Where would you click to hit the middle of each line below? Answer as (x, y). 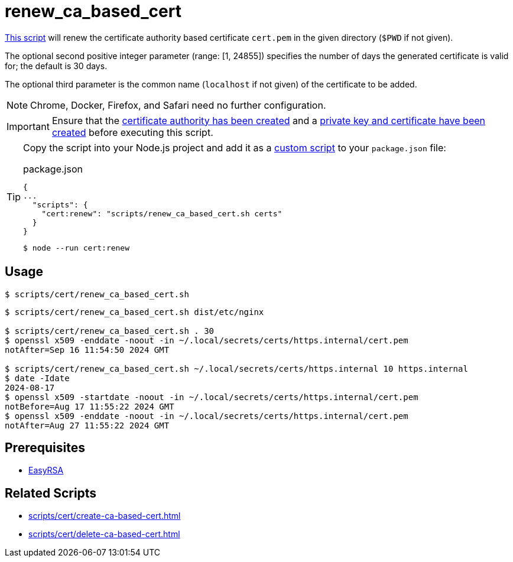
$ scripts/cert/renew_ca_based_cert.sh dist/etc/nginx (134, 312)
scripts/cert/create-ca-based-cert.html (105, 516)
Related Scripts (51, 493)
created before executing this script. (132, 132)
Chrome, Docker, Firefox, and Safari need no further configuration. (178, 105)
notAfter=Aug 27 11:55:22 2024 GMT (87, 425)
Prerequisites (45, 448)
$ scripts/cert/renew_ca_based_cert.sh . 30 (110, 331)
